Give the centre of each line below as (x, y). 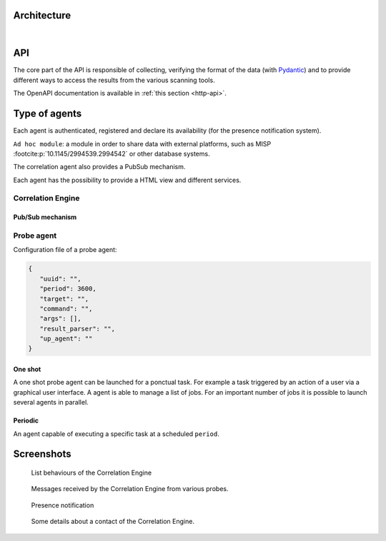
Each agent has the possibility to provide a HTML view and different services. (127, 180)
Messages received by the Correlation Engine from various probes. (130, 489)
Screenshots (42, 454)
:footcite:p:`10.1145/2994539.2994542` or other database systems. (112, 153)
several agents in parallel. (51, 403)
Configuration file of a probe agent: (65, 250)
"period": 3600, (68, 289)
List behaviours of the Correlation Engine (91, 473)
